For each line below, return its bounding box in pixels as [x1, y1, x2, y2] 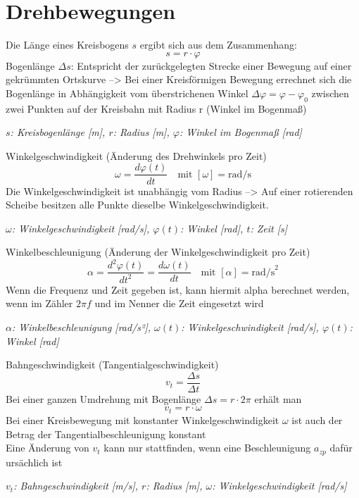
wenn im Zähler [6, 296, 73, 311]
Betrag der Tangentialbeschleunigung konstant [6, 426, 206, 441]
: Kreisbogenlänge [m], [10, 125, 106, 139]
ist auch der [291, 412, 343, 427]
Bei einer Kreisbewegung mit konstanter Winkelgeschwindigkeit [6, 412, 279, 427]
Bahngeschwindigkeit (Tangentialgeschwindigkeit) [6, 357, 219, 372]
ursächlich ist [6, 454, 63, 469]
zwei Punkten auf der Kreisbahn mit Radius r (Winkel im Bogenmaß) [6, 101, 307, 116]
